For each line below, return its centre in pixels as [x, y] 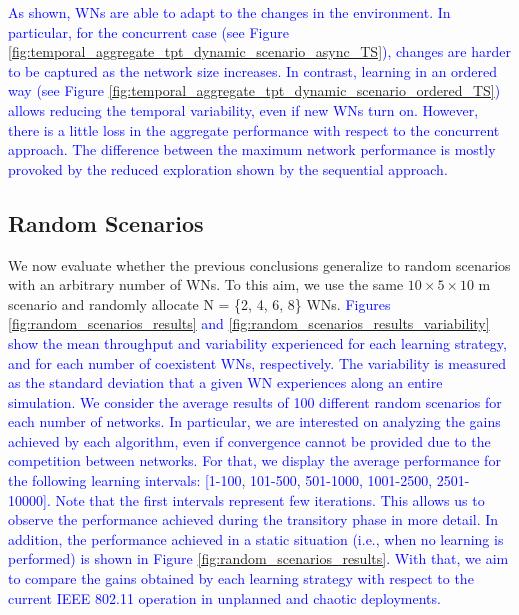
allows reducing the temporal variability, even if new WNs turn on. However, [243, 109]
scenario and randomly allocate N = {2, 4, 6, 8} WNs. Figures [199, 303]
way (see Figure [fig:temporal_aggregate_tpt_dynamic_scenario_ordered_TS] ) [254, 90]
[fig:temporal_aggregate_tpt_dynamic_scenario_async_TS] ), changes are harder [259, 51]
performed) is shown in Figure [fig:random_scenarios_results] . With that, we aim [258, 558]
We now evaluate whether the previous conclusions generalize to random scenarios [259, 264]
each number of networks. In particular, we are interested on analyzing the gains [254, 421]
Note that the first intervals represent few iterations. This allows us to [270, 499]
